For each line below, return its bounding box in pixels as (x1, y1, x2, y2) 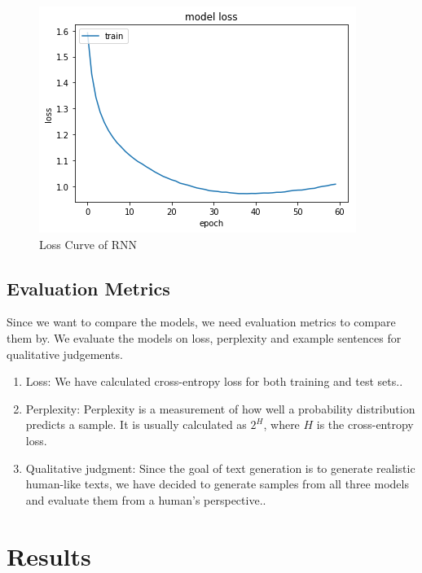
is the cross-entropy (316, 416, 414, 433)
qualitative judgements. (7, 345, 123, 362)
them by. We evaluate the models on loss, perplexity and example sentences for (7, 329, 402, 346)
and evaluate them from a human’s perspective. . (25, 491, 266, 508)
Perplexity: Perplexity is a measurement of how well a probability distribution (25, 400, 415, 417)
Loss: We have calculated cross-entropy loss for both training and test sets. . (25, 373, 403, 390)
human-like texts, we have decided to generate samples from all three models (25, 475, 409, 492)
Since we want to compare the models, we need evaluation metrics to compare (7, 313, 396, 330)
